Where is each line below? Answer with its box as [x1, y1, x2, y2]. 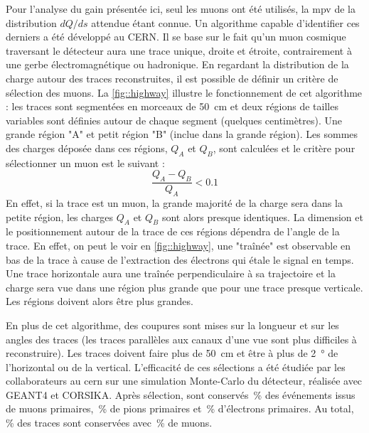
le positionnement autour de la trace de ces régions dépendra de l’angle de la [6, 224, 340, 239]
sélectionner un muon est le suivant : [6, 155, 165, 170]
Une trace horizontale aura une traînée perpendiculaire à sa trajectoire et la [6, 266, 336, 281]
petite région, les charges [6, 209, 114, 224]
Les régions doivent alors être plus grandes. [6, 294, 193, 309]
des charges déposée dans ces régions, [6, 140, 168, 155]
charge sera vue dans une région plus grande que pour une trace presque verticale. [6, 279, 363, 294]
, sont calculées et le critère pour [213, 140, 355, 155]
